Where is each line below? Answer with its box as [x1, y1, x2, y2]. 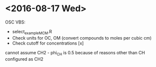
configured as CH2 [5, 56, 44, 62]
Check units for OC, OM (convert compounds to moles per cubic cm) [12, 35, 152, 41]
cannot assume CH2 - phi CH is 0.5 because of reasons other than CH [5, 49, 145, 57]
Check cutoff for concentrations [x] [12, 40, 84, 46]
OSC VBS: [5, 19, 26, 25]
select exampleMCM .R [12, 28, 52, 36]
